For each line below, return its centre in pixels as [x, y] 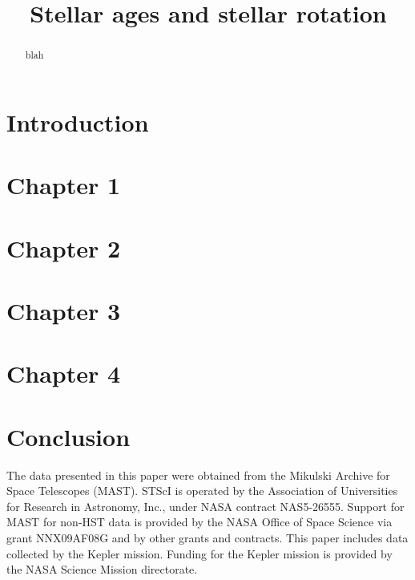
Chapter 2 [64, 247]
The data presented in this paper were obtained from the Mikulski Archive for [198, 475]
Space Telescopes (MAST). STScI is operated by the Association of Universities [202, 491]
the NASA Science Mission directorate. [102, 569]
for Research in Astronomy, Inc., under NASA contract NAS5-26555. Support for [205, 506]
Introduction [78, 122]
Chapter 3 [64, 310]
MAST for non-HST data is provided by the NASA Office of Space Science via [199, 522]
